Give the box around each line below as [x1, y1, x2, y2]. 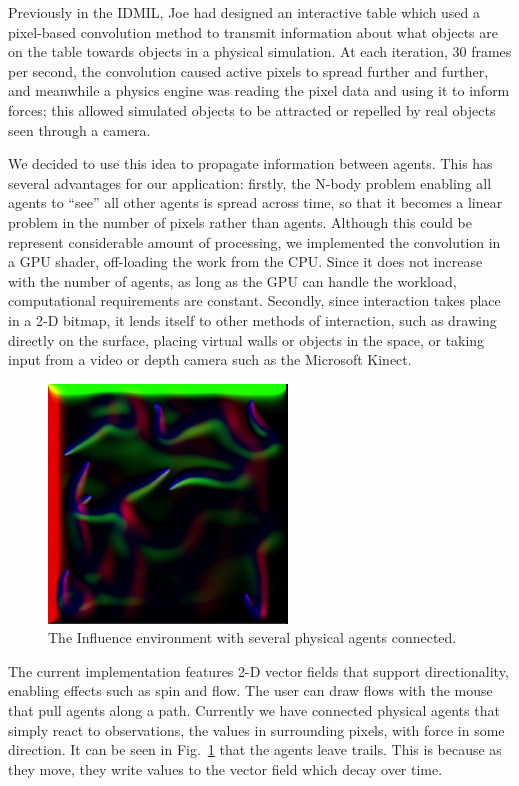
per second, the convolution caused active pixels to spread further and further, [8, 60, 489, 81]
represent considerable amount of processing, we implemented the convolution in [8, 231, 501, 252]
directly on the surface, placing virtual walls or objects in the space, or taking [8, 329, 485, 350]
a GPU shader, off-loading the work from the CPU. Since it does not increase [8, 251, 483, 272]
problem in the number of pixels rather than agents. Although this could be [8, 211, 472, 232]
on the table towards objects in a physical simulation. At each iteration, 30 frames [8, 41, 512, 62]
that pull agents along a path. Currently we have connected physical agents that [8, 700, 500, 721]
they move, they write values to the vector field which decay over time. [8, 758, 443, 779]
